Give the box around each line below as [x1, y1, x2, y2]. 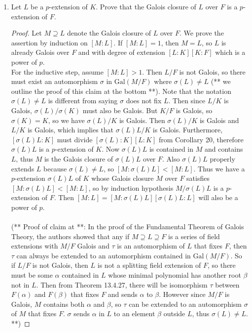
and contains [204, 144, 243, 154]
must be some [11, 270, 53, 280]
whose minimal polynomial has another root [108, 270, 241, 280]
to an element [113, 308, 155, 319]
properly [210, 153, 235, 164]
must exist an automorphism [11, 76, 98, 86]
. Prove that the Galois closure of [96, 1, 196, 11]
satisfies [186, 173, 210, 183]
